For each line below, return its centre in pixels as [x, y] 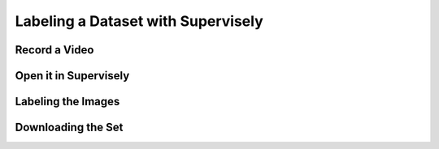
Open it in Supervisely [72, 76]
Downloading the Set [69, 128]
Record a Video [54, 50]
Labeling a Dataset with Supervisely [139, 21]
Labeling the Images [67, 102]
